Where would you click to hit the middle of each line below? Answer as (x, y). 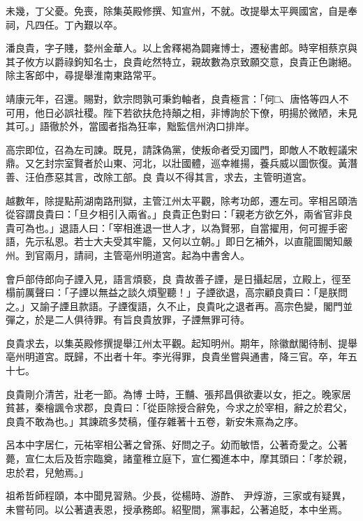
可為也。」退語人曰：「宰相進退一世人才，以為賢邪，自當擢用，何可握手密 (181, 227)
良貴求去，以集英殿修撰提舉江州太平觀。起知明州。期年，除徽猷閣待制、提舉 (181, 343)
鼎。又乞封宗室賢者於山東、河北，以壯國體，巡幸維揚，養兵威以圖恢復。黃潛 (181, 163)
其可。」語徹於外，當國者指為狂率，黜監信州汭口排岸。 (130, 126)
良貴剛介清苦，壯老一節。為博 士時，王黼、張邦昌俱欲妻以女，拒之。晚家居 (178, 394)
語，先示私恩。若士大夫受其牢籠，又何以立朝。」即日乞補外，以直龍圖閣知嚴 (179, 241)
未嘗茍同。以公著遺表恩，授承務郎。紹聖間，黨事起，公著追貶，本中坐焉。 (177, 509)
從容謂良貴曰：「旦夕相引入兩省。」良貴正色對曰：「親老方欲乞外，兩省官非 (174, 214)
